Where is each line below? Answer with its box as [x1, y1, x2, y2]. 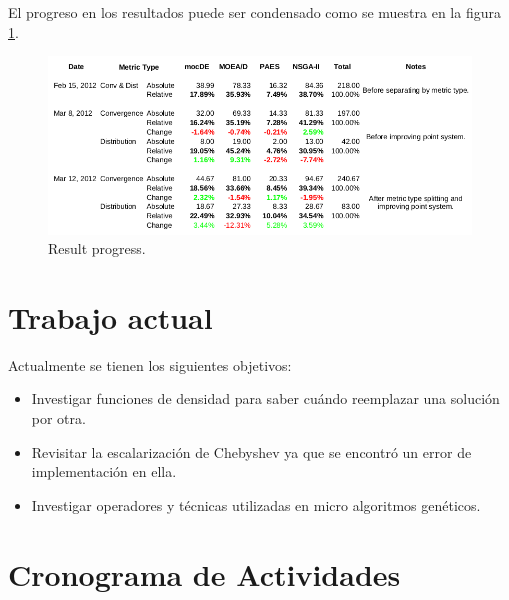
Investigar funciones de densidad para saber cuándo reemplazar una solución [31, 388, 500, 409]
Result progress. [48, 238, 146, 259]
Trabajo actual [8, 296, 213, 337]
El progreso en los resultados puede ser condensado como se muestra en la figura [8, 2, 501, 22]
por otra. [31, 408, 86, 429]
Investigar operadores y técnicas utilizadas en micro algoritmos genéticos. [31, 494, 481, 515]
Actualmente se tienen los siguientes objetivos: [8, 354, 292, 375]
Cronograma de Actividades [8, 553, 401, 594]
